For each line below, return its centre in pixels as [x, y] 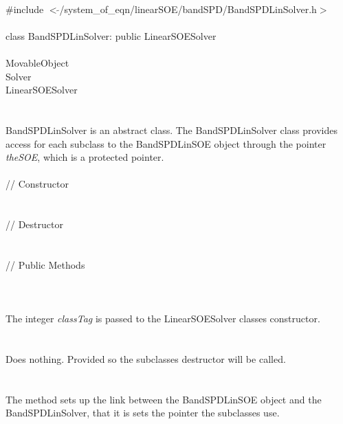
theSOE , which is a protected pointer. [85, 157]
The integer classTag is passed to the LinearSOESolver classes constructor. [163, 319]
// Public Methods [45, 264]
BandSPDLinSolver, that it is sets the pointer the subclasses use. [143, 413]
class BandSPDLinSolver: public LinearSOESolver [111, 35]
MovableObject [37, 62]
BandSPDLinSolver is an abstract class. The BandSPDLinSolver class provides [171, 130]
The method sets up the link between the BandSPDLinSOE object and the [164, 399]
